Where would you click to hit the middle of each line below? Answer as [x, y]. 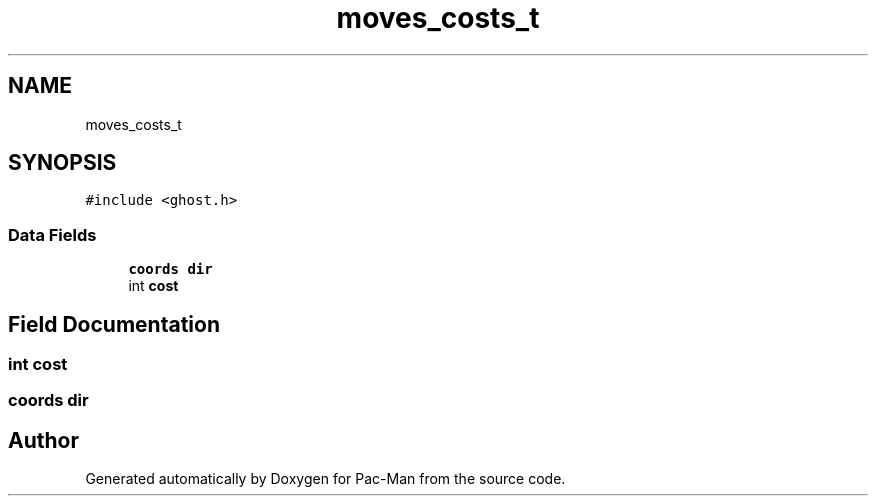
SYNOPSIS [62, 163]
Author [43, 440]
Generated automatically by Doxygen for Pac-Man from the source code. [325, 479]
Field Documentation [114, 324]
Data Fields [52, 234]
